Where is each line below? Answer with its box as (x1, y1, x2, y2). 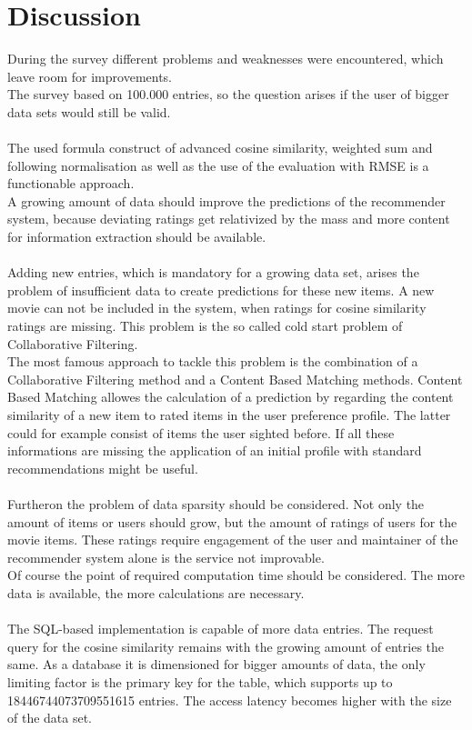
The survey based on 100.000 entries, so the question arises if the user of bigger (7, 85, 449, 104)
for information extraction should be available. (7, 227, 266, 246)
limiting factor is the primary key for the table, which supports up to (7, 672, 393, 691)
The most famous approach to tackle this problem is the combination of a (7, 352, 418, 371)
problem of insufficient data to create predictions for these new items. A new (7, 280, 435, 299)
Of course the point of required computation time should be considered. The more (7, 565, 465, 585)
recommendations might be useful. (7, 458, 198, 477)
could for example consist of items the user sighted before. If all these (7, 423, 395, 442)
